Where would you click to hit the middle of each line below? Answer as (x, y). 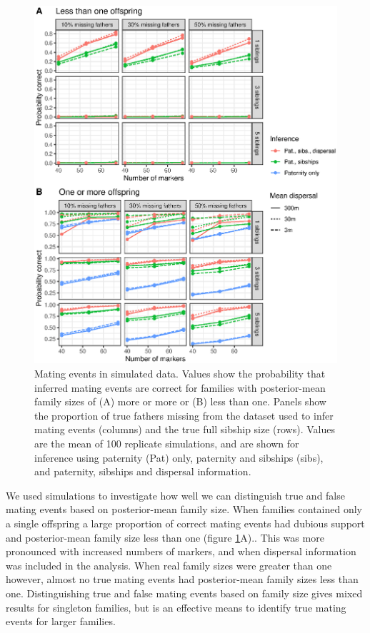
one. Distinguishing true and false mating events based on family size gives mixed (184, 593)
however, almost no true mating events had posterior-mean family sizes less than (182, 579)
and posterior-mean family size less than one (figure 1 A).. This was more (165, 537)
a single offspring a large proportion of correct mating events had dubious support (185, 523)
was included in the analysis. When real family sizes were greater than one (169, 565)
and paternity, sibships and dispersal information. (143, 471)
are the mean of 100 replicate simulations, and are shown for (167, 443)
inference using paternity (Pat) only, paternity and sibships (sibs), (179, 457)
